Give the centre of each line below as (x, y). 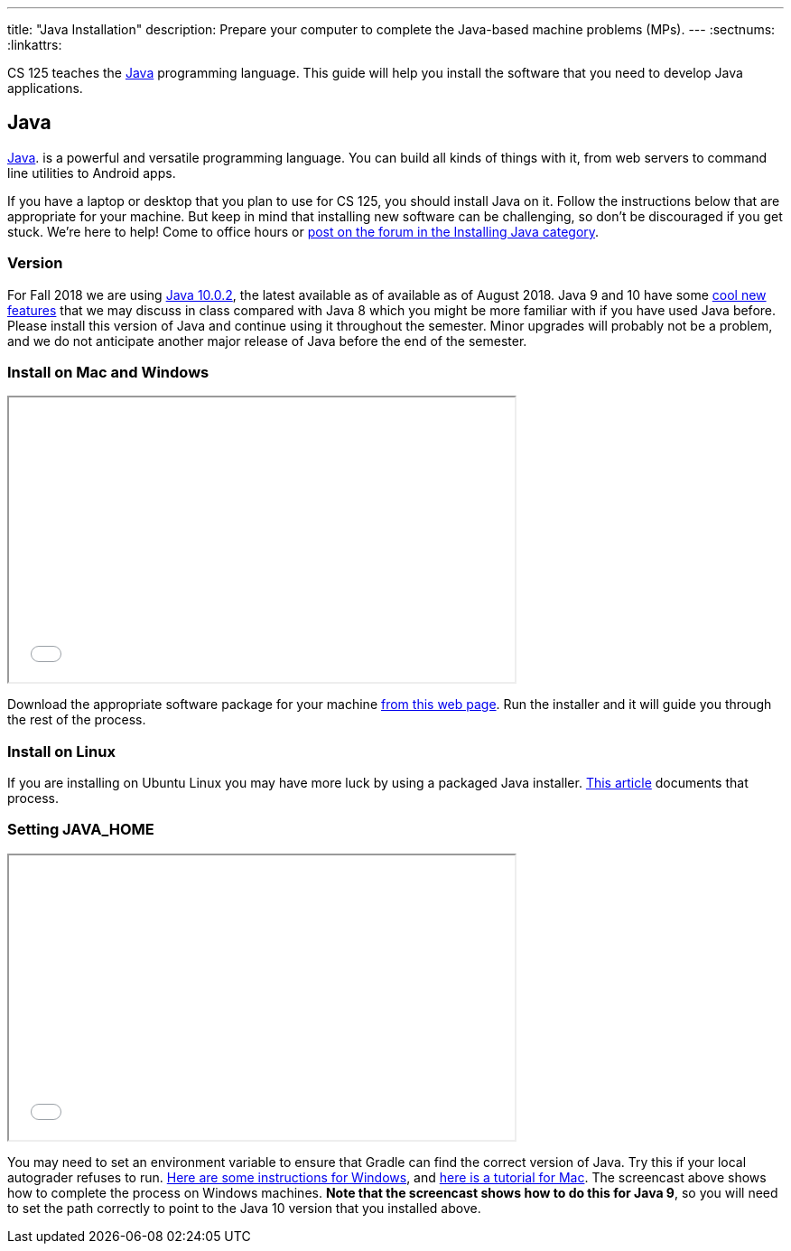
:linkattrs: (35, 45)
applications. (45, 88)
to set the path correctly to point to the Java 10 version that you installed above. (244, 1208)
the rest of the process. (77, 720)
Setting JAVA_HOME (81, 830)
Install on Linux (61, 751)
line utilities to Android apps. (92, 173)
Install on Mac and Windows (108, 372)
